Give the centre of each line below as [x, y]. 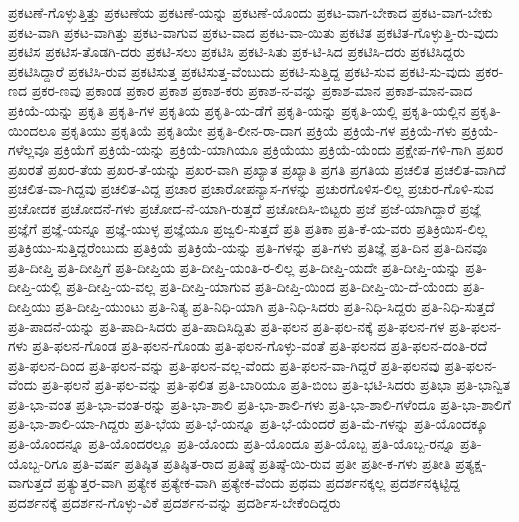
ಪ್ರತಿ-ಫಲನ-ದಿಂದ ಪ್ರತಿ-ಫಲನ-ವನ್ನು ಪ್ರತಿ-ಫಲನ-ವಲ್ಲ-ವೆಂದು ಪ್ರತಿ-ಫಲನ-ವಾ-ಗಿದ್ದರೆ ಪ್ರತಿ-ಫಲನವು [224, 364]
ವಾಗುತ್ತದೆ [30, 482]
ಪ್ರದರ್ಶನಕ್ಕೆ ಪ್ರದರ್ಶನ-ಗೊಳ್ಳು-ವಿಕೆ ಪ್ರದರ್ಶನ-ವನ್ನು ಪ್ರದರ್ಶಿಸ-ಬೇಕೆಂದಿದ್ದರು [174, 501]
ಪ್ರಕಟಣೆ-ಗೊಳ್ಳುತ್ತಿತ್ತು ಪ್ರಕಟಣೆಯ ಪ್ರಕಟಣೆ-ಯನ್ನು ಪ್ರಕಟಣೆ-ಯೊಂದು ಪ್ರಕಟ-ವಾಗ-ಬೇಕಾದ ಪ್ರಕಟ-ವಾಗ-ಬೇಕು [250, 12]
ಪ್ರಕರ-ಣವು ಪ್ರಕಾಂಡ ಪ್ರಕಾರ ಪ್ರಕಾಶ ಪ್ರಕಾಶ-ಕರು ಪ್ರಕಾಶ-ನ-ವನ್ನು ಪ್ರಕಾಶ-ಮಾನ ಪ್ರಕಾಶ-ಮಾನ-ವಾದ [252, 90]
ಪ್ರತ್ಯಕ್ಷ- [471, 462]
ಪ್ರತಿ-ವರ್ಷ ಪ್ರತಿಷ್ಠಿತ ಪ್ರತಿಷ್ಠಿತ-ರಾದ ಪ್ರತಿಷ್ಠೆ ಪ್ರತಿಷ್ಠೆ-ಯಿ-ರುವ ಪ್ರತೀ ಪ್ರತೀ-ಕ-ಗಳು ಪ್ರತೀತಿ [261, 462]
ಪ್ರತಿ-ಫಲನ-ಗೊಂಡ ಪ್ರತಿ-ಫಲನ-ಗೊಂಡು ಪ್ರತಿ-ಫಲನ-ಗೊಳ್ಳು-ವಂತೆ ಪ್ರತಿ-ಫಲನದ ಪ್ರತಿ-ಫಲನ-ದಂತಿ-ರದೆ [260, 345]
